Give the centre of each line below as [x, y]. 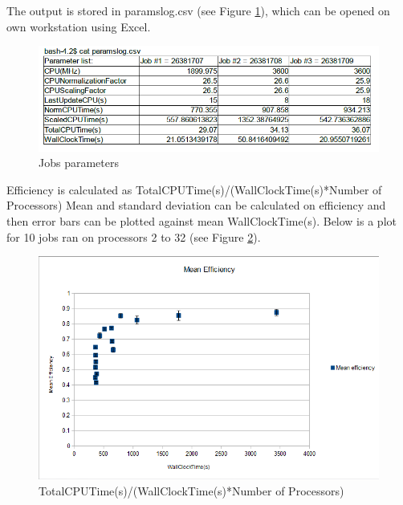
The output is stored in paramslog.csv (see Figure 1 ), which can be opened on [198, 10]
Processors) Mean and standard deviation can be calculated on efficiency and [196, 205]
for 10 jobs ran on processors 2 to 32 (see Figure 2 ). [134, 236]
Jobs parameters [79, 163]
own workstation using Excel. [79, 26]
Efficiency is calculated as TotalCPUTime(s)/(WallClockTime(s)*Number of [194, 189]
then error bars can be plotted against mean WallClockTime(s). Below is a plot [201, 221]
